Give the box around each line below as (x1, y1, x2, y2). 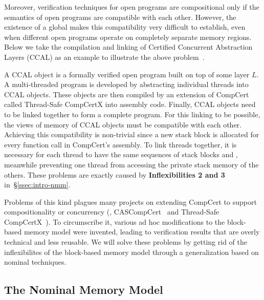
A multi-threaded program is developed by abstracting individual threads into (4, 79, 249, 90)
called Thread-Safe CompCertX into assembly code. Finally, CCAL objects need (4, 99, 256, 110)
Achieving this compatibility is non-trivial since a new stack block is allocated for (4, 129, 259, 140)
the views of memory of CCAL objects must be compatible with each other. (4, 119, 242, 130)
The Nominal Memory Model (4, 282, 163, 297)
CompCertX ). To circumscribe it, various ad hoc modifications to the (4, 216, 225, 227)
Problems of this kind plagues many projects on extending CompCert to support (4, 196, 257, 207)
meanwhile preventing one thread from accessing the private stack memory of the (4, 159, 259, 169)
